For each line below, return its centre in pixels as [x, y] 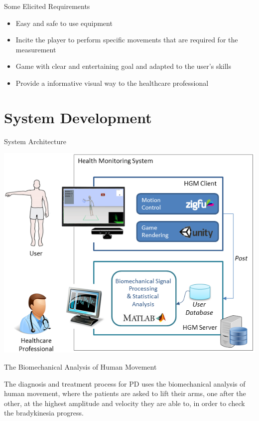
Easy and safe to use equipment [64, 23]
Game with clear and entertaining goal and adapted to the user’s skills [123, 66]
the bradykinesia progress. [44, 413]
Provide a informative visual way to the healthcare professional [112, 83]
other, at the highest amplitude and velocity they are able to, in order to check [125, 403]
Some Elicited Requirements [47, 6]
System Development [78, 117]
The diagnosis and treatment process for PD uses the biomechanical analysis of [125, 383]
